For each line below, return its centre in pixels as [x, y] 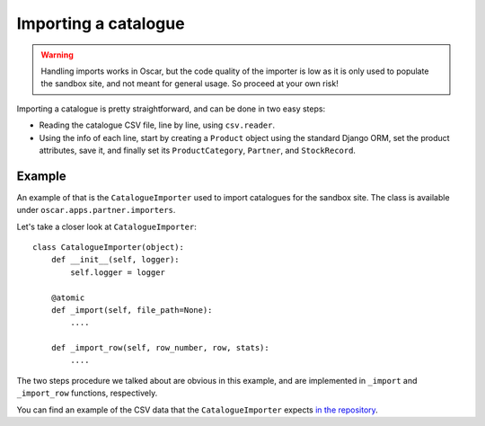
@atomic [68, 297]
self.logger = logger [118, 272]
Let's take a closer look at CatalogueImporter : [107, 226]
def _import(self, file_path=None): [132, 310]
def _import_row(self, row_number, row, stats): [160, 348]
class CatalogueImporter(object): [108, 247]
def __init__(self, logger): [115, 260]
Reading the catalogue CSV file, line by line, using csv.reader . [157, 125]
